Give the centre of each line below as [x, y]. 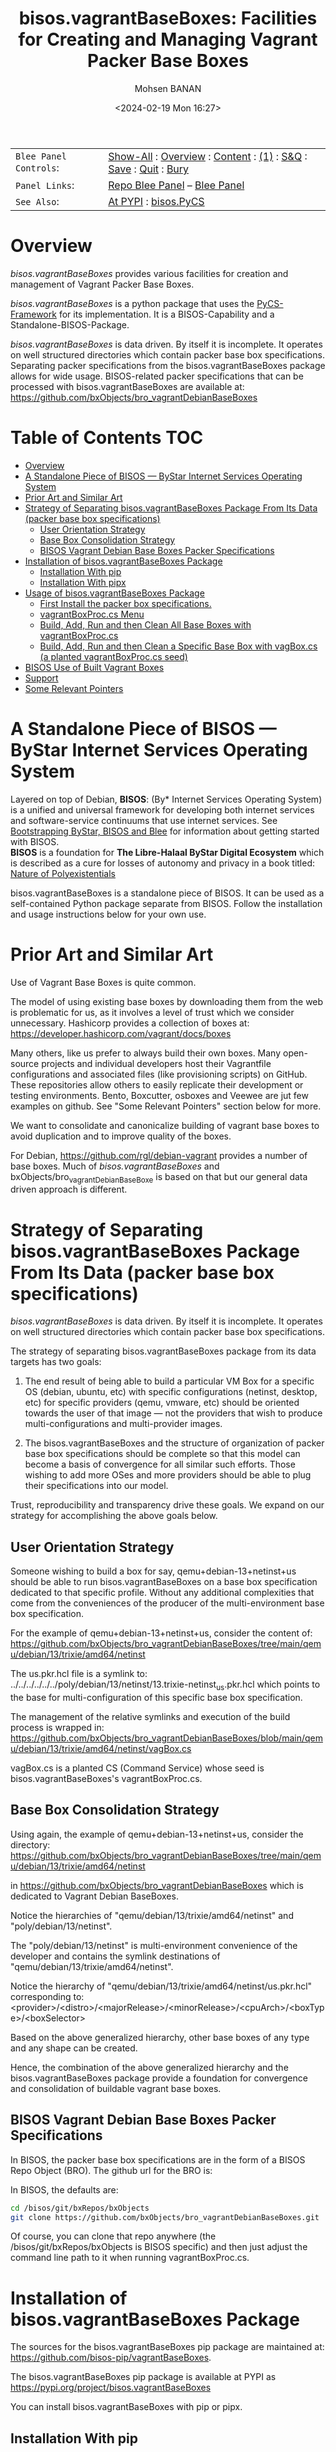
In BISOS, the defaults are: [64, 2189]
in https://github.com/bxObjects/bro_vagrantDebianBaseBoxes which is [157, 1885]
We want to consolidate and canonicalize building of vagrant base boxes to [165, 1125]
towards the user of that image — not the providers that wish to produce [173, 1413]
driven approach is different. [69, 1189]
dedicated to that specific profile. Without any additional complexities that [162, 1593]
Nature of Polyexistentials [63, 873]
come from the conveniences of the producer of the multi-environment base [167, 1603]
